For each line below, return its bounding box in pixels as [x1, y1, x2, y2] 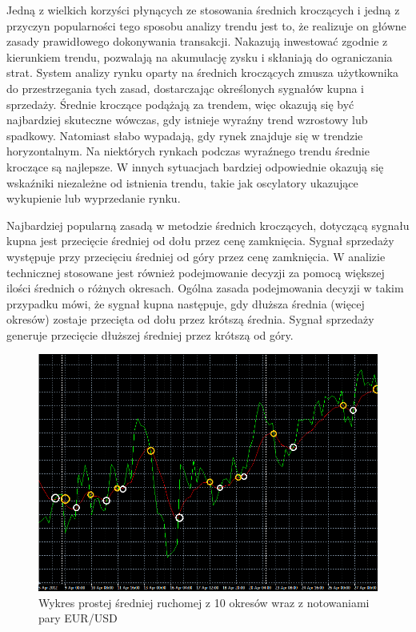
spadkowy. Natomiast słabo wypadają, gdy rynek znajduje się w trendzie [6, 127, 363, 143]
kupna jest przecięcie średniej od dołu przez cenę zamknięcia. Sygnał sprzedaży [6, 232, 394, 249]
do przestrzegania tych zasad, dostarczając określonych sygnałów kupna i [6, 79, 365, 96]
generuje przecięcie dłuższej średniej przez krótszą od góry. [6, 326, 294, 343]
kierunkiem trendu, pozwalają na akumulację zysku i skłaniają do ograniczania [6, 48, 393, 65]
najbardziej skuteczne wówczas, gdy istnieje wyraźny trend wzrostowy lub [6, 111, 368, 128]
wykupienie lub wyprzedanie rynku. [6, 190, 181, 207]
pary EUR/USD [38, 610, 118, 626]
